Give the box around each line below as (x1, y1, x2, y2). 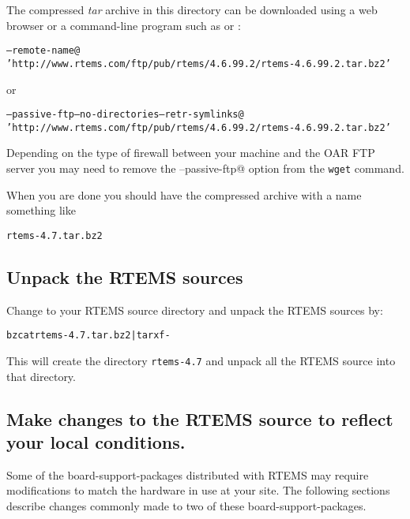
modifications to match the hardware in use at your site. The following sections (6, 482, 390, 498)
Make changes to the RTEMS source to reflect (6, 406, 393, 431)
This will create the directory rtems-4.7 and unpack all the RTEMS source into (6, 352, 396, 368)
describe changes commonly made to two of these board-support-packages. (6, 497, 367, 513)
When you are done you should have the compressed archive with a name (6, 186, 362, 203)
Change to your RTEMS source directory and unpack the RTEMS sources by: (6, 301, 383, 318)
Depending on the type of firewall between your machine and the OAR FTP (6, 144, 375, 161)
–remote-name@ (6, 45, 81, 57)
